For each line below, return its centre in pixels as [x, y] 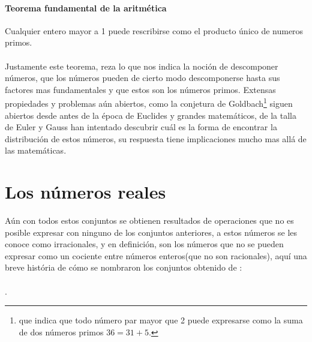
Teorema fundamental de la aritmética [86, 7]
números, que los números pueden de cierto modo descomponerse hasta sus [142, 78]
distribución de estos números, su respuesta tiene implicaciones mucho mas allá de [156, 138]
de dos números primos [61, 331]
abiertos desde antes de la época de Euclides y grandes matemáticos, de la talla [151, 115]
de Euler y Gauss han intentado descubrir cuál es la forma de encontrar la [141, 127]
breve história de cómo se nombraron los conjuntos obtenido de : [124, 267]
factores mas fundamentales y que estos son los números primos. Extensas [140, 89]
